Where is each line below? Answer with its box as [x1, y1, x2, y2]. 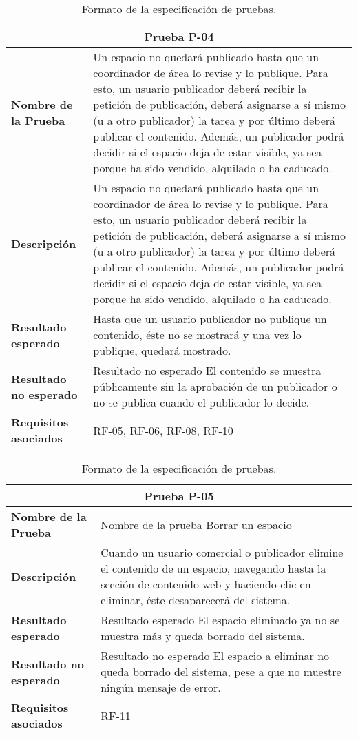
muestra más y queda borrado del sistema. [101, 628, 305, 644]
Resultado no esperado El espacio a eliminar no [101, 648, 330, 664]
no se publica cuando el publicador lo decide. [93, 394, 310, 410]
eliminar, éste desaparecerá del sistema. [101, 592, 291, 608]
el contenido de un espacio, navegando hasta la [101, 560, 326, 576]
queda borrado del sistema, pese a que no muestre [101, 664, 341, 679]
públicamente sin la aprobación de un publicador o [93, 378, 337, 394]
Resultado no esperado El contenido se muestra [93, 362, 322, 378]
